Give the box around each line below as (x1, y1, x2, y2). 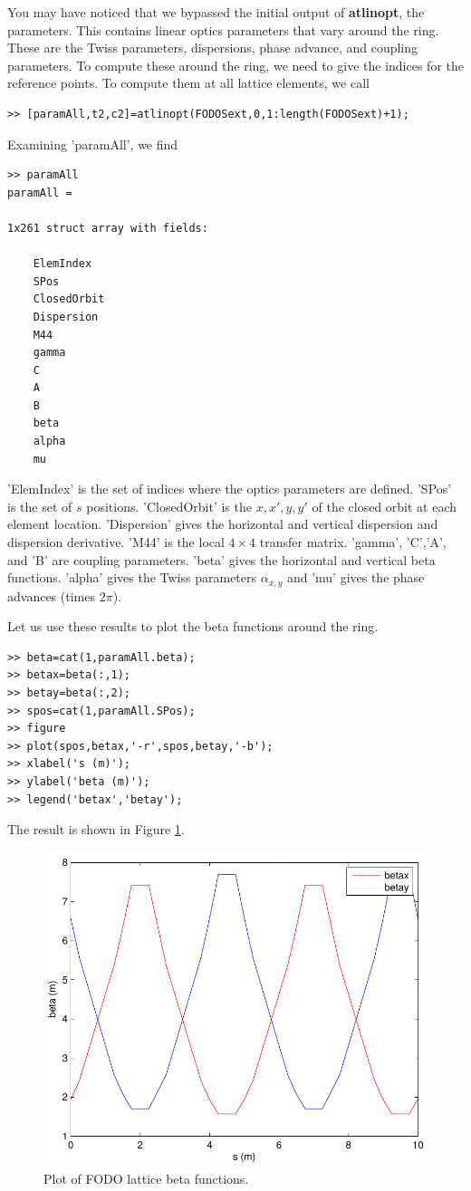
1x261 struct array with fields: (7, 221, 208, 235)
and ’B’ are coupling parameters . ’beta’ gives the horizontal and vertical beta (7, 550, 436, 569)
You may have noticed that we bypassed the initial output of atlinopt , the (7, 3, 425, 21)
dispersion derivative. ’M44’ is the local (7, 533, 225, 552)
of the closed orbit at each (312, 496, 457, 515)
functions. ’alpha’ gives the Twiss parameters (7, 568, 257, 587)
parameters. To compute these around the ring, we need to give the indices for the (7, 55, 464, 74)
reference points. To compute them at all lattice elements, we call (7, 73, 370, 92)
